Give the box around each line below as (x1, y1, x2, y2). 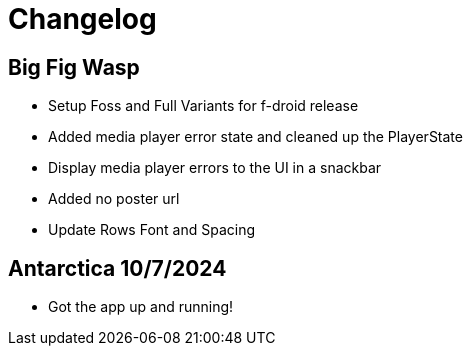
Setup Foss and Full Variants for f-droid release (48, 97, 359, 115)
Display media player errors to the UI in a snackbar (48, 159, 382, 177)
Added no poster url (48, 190, 180, 208)
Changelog (8, 2, 157, 36)
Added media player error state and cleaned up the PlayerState (48, 128, 463, 146)
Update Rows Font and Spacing (48, 221, 256, 239)
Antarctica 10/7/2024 (8, 255, 227, 281)
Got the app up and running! (48, 298, 234, 316)
